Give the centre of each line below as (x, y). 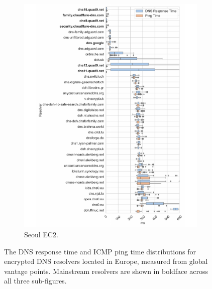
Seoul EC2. (41, 234)
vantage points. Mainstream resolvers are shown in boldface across (106, 271)
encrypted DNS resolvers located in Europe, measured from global (106, 261)
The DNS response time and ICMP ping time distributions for (100, 251)
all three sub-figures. (35, 281)
